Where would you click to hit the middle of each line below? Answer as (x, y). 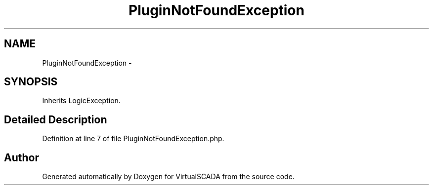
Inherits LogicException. (81, 101)
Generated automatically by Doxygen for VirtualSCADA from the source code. (168, 177)
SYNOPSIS (31, 82)
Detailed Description (56, 119)
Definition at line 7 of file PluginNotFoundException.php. (133, 139)
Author (22, 157)
